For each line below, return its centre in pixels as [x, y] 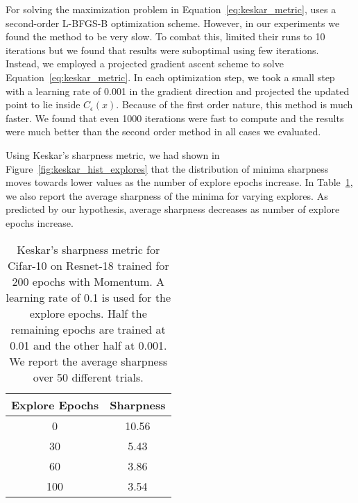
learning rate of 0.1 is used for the [88, 297]
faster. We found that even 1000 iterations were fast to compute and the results [175, 118]
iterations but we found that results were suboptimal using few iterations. [162, 50]
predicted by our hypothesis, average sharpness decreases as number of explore [173, 209]
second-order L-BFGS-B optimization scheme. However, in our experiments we [173, 23]
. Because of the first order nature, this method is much [235, 104]
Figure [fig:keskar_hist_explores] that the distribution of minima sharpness [167, 168]
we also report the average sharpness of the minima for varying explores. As [167, 195]
